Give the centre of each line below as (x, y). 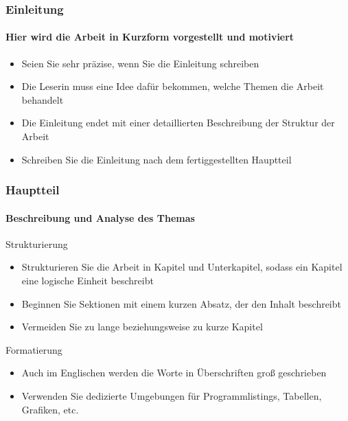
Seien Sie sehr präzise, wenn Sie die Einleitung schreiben (140, 63)
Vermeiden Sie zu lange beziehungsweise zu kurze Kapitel (142, 327)
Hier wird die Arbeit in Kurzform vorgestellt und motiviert (150, 37)
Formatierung (34, 349)
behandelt (43, 99)
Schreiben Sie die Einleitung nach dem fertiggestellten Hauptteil (156, 159)
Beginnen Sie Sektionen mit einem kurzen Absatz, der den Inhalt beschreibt (181, 303)
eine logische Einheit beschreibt (88, 281)
